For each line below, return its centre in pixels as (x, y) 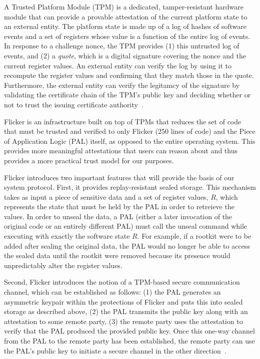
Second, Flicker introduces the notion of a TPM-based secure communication (122, 282)
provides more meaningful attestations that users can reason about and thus (121, 151)
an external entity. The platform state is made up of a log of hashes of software (125, 26)
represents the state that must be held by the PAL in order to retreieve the (119, 206)
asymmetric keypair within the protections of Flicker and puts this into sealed (123, 301)
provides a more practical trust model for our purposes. (89, 160)
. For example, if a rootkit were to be (194, 236)
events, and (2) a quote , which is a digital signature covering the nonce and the (125, 55)
